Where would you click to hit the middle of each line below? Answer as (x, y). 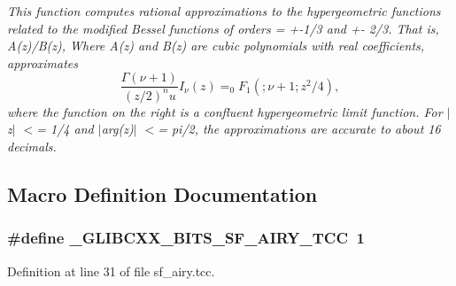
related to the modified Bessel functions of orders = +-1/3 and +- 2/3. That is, (223, 28)
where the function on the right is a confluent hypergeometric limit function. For (225, 111)
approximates (43, 62)
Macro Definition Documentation (162, 193)
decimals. (32, 146)
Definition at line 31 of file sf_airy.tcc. (111, 271)
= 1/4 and (65, 129)
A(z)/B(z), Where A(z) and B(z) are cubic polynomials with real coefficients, (216, 46)
